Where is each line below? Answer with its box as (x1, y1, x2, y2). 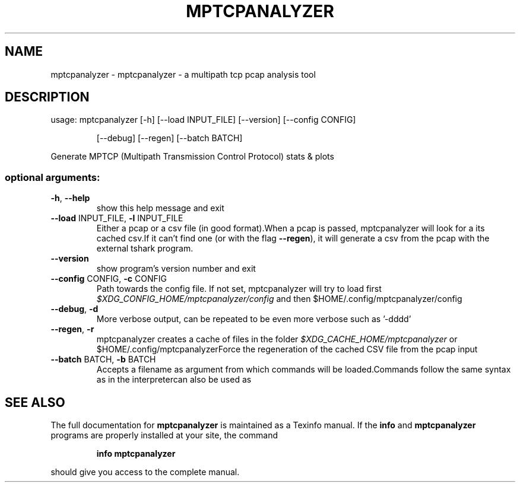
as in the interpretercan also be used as (96, 374, 252, 385)
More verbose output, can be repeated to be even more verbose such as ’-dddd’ (96, 314, 411, 324)
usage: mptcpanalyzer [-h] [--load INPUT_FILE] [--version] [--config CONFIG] (50, 114, 356, 125)
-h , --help (50, 193, 90, 203)
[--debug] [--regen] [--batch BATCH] (96, 133, 243, 144)
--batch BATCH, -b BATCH (50, 354, 156, 365)
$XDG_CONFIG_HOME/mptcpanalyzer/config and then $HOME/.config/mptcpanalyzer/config (96, 294, 462, 304)
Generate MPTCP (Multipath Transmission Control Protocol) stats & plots (50, 151, 334, 162)
